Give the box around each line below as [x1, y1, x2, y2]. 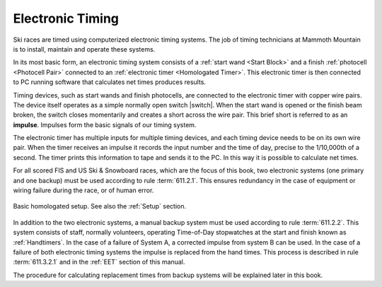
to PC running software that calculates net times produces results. [13, 78, 207, 86]
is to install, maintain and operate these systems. [13, 45, 156, 53]
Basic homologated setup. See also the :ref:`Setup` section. [13, 202, 187, 211]
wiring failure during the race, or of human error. [13, 186, 154, 194]
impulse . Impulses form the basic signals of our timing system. [13, 120, 197, 129]
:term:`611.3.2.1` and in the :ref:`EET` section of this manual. [13, 258, 185, 266]
